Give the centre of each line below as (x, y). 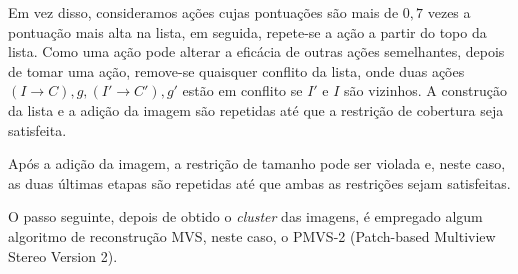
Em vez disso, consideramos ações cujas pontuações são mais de (203, 12)
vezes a (449, 12)
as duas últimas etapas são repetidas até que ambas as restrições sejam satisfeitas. (259, 182)
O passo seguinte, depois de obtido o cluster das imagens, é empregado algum (245, 216)
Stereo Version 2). (63, 255)
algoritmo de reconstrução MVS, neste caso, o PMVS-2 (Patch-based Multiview (252, 235)
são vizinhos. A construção (425, 90)
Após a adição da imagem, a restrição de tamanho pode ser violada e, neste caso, (257, 163)
